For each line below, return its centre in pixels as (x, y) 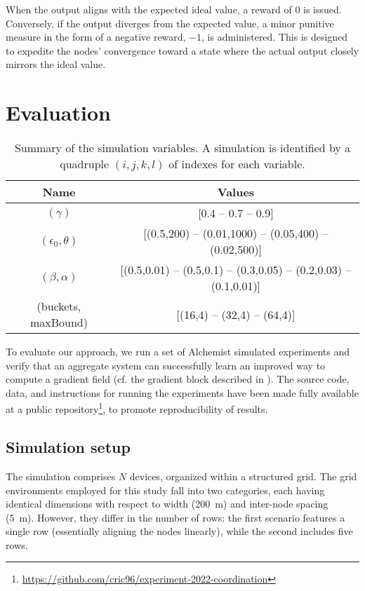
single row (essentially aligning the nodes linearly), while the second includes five (179, 531)
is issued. (323, 9)
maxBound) (59, 322)
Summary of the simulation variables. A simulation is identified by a (182, 148)
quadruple (85, 164)
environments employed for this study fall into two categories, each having (165, 490)
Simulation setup (68, 447)
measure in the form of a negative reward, (96, 37)
